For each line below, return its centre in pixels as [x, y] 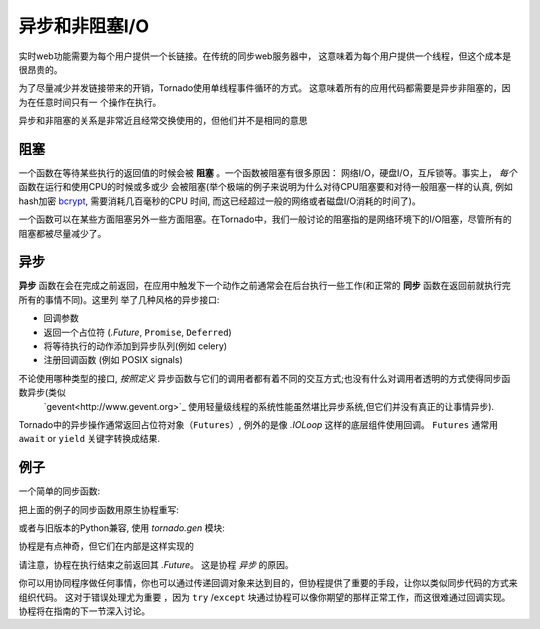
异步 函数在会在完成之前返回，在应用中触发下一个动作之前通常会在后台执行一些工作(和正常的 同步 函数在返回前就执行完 [264, 286]
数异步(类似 [42, 392]
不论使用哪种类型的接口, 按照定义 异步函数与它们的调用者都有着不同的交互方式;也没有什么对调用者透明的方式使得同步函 [264, 378]
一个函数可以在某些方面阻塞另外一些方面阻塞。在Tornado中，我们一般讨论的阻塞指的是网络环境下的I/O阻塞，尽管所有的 [265, 219]
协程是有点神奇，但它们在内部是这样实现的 [106, 546]
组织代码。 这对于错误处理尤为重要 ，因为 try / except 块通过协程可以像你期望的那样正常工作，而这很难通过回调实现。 [264, 597]
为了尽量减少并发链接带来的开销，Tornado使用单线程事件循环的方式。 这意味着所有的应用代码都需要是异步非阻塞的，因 [264, 88]
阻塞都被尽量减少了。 [62, 233]
